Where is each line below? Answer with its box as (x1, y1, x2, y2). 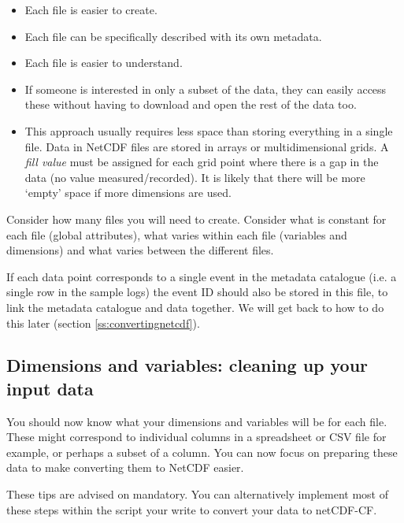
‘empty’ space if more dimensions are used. (24, 184, 232, 201)
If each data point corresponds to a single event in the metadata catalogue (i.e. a (6, 268, 397, 284)
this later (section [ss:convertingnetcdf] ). (6, 314, 200, 331)
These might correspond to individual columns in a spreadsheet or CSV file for (6, 428, 387, 445)
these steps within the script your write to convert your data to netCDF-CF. (6, 501, 377, 517)
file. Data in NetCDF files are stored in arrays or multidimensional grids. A (24, 138, 389, 154)
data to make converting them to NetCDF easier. (6, 459, 244, 476)
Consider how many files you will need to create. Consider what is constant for (6, 210, 387, 227)
